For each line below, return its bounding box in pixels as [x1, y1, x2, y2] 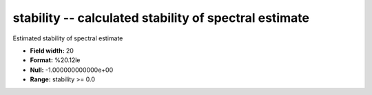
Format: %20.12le [30, 56, 81, 64]
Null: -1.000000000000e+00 [30, 66, 114, 74]
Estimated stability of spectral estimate [12, 34, 123, 42]
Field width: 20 [30, 46, 74, 55]
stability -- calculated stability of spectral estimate [12, 10, 310, 25]
